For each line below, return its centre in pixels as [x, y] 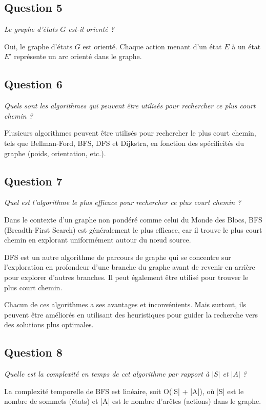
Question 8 [33, 352]
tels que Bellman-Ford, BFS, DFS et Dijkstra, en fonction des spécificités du [124, 143]
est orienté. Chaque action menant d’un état [152, 46]
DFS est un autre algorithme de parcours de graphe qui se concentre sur [118, 257]
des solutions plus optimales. [49, 324]
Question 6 [33, 84]
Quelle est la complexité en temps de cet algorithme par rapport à [107, 374]
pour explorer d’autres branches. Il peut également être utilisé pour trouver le [126, 277]
